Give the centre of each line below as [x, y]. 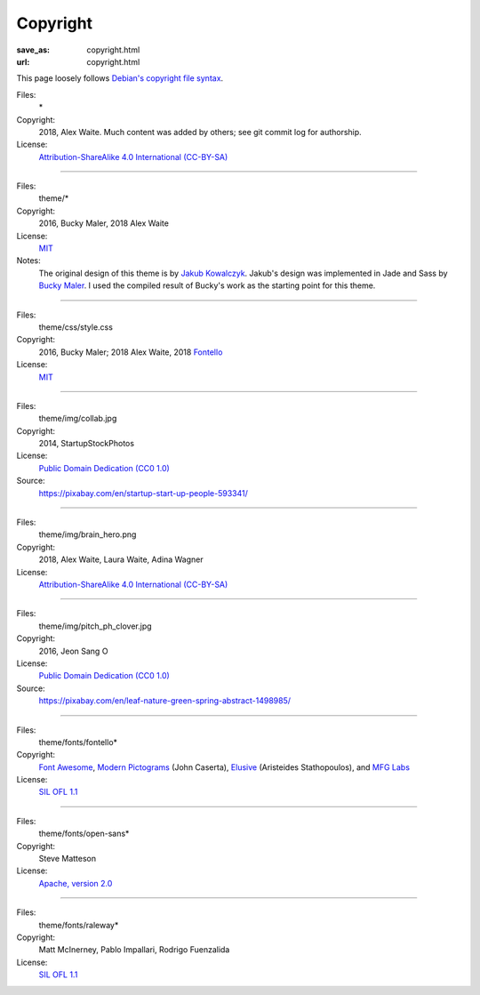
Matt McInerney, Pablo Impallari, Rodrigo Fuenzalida [134, 950]
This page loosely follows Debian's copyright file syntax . [120, 78]
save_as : [33, 50]
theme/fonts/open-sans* [84, 834]
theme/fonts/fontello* [78, 742]
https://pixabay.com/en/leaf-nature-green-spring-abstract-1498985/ [164, 701]
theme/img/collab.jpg [78, 419]
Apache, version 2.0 [76, 883]
